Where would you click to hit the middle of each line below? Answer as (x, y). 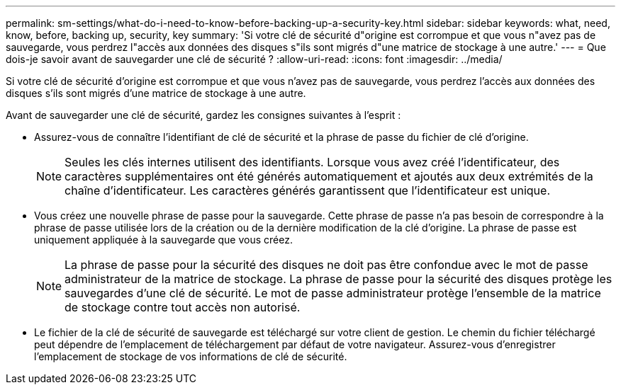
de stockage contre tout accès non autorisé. (183, 307)
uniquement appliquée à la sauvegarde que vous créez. (163, 240)
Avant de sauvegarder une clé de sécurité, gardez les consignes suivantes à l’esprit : (203, 115)
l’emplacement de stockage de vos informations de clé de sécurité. (191, 356)
